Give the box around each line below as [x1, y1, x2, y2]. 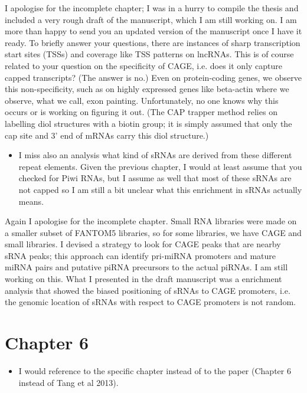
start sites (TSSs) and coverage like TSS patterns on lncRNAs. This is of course [5, 48, 294, 60]
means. [18, 195, 44, 207]
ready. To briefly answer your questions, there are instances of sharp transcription [5, 36, 301, 48]
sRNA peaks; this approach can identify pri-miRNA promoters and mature [5, 249, 276, 261]
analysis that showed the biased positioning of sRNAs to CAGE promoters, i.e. [5, 284, 290, 296]
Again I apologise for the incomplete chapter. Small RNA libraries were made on [5, 215, 297, 227]
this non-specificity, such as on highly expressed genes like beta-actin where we [5, 83, 289, 95]
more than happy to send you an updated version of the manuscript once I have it [5, 25, 302, 37]
